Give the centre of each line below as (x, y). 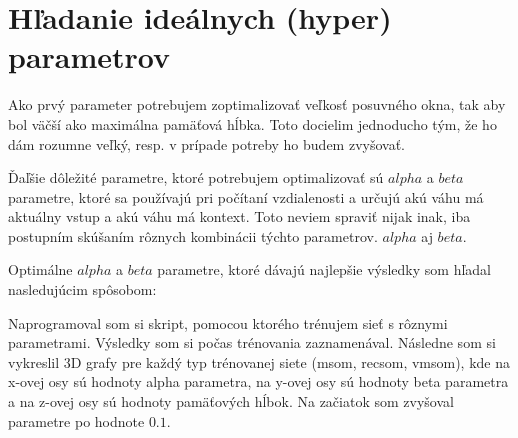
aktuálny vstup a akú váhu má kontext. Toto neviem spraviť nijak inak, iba (239, 216)
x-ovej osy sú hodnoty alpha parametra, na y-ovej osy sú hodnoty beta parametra (258, 381)
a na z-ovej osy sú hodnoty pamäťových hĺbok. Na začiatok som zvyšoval (231, 401)
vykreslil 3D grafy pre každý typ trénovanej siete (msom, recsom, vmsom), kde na (259, 361)
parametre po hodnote (76, 420)
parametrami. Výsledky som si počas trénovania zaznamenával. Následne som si (252, 342)
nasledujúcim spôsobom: (82, 289)
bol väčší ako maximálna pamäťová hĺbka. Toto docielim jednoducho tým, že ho (252, 123)
